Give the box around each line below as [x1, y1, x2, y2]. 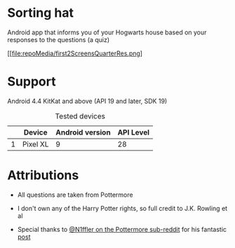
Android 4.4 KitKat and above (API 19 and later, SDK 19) [7, 97, 168, 105]
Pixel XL [22, 139, 49, 149]
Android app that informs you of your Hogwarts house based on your [7, 28, 207, 36]
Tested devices [55, 111, 105, 120]
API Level [117, 128, 149, 137]
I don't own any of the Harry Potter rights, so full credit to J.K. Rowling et [17, 204, 228, 212]
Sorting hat [7, 5, 74, 21]
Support [7, 74, 56, 90]
